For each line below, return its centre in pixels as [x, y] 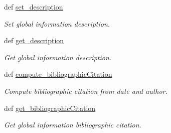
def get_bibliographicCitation [50, 108]
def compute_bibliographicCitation [58, 74]
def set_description [34, 7]
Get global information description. [58, 57]
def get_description [34, 40]
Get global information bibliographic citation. [73, 125]
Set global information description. [57, 23]
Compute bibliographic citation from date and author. [86, 91]
